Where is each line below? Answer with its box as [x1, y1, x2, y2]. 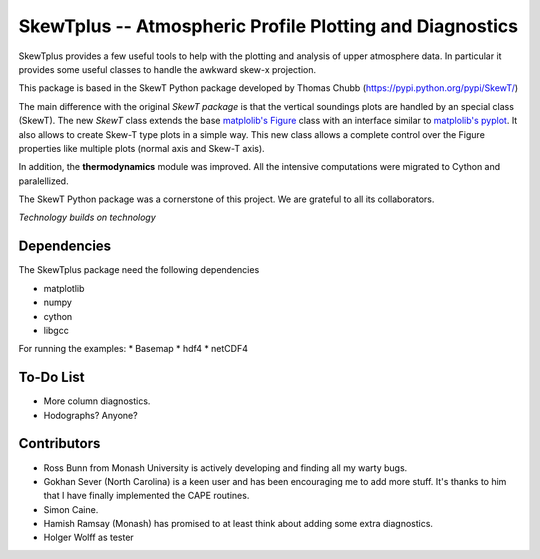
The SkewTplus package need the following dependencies [18, 264, 260, 276]
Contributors [18, 435, 101, 452]
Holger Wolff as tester [43, 531, 134, 544]
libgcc [43, 324, 69, 336]
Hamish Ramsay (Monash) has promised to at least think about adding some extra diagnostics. [43, 518, 434, 530]
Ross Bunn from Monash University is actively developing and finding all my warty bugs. [43, 461, 408, 474]
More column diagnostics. [43, 395, 151, 407]
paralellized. [18, 175, 69, 187]
